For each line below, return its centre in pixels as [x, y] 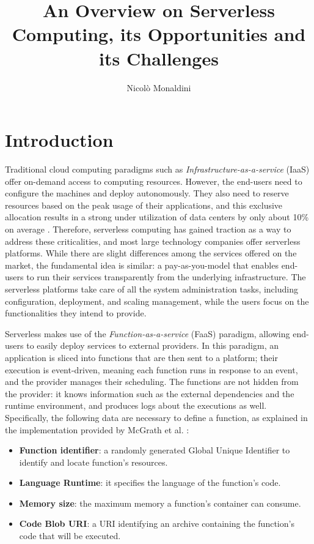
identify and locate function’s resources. [93, 462]
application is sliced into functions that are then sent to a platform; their [141, 357]
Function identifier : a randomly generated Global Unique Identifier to [155, 450]
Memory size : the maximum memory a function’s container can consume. [160, 503]
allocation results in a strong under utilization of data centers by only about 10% [157, 217]
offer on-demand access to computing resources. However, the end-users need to [154, 181]
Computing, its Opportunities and [159, 34]
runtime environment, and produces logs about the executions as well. [136, 405]
